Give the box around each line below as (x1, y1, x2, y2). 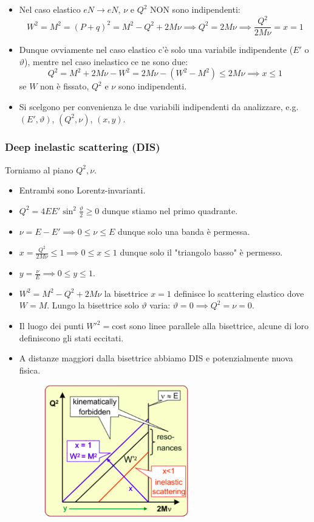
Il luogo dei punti (19, 319, 84, 332)
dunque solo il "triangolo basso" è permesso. (120, 246, 283, 259)
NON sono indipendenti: (150, 3, 241, 15)
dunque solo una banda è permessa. (117, 224, 250, 237)
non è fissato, (40, 80, 89, 92)
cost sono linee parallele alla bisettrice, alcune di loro (112, 319, 309, 332)
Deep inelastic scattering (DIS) (5, 139, 160, 155)
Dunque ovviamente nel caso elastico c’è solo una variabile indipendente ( (19, 43, 293, 56)
